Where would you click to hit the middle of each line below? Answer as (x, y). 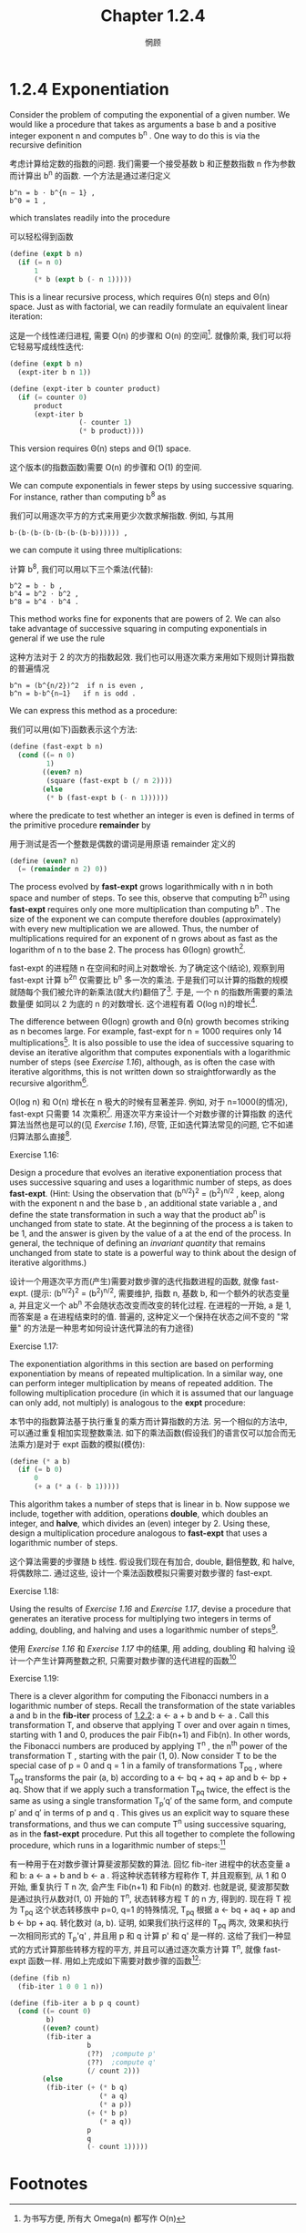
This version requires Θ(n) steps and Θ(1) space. (100, 448)
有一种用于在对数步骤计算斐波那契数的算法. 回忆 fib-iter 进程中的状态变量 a (150, 1864)
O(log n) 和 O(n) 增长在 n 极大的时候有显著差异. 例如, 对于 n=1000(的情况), (149, 1101)
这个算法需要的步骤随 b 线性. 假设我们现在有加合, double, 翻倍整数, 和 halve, (153, 1562)
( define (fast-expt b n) (56, 747)
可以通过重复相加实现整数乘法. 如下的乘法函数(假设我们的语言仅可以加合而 (149, 1433)
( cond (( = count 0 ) (55, 2012)
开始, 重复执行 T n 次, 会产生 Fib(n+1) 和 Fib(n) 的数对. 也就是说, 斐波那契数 (149, 1887)
